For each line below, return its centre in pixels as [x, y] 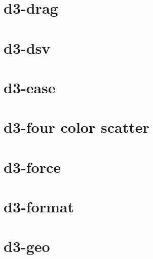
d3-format [39, 207]
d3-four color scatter [76, 127]
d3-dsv [27, 47]
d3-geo [27, 246]
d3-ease [30, 87]
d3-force [32, 166]
